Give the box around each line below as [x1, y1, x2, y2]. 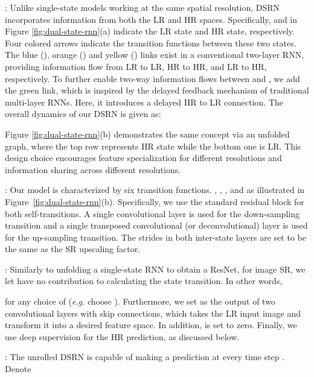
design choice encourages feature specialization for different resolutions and [5, 151, 282, 164]
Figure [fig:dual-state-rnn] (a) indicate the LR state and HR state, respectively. [5, 25, 295, 37]
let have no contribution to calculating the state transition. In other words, [5, 274, 283, 287]
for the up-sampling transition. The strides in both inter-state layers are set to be [5, 230, 306, 243]
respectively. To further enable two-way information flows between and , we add [5, 72, 300, 84]
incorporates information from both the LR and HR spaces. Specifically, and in [5, 13, 298, 25]
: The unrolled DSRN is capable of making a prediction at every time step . [5, 350, 285, 363]
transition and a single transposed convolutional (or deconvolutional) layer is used [5, 219, 308, 232]
